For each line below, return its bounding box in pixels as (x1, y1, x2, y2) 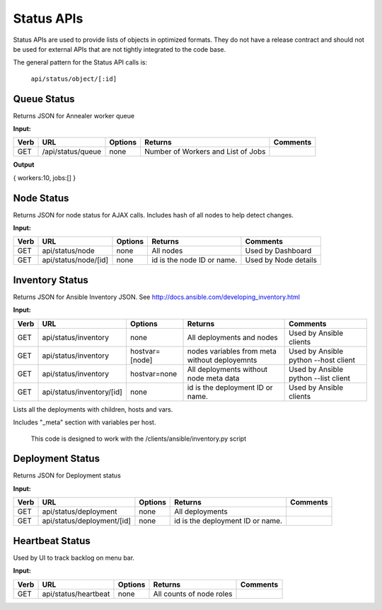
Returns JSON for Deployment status (13, 471, 122, 480)
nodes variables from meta (187, 346, 277, 356)
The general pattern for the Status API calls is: (13, 58, 148, 67)
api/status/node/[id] (42, 255, 109, 265)
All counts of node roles (153, 589, 233, 599)
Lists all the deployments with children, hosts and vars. (13, 405, 173, 414)
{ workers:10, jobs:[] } (13, 174, 76, 182)
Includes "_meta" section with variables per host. (13, 418, 156, 427)
